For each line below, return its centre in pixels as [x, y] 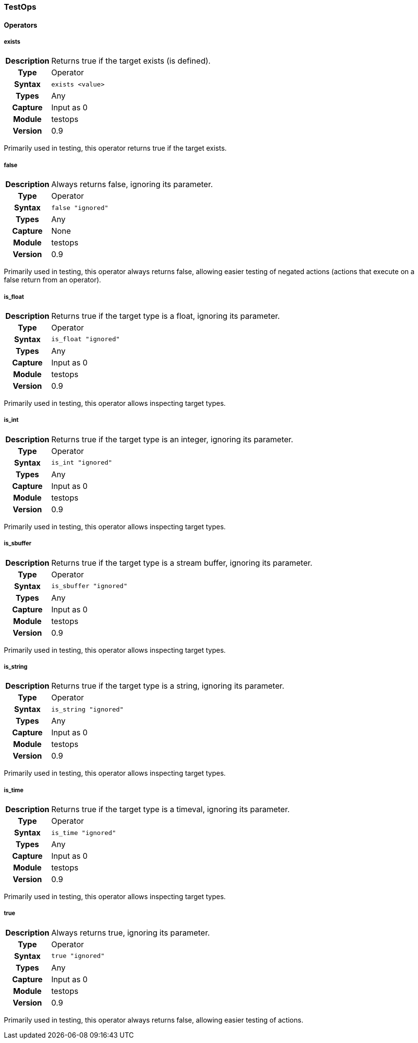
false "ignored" [80, 208]
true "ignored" [78, 956]
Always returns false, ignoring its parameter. [132, 184]
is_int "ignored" [82, 463]
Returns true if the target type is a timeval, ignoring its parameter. [170, 809]
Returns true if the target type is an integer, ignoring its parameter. [172, 439]
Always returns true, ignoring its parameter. [131, 932]
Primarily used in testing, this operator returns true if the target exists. [115, 148]
